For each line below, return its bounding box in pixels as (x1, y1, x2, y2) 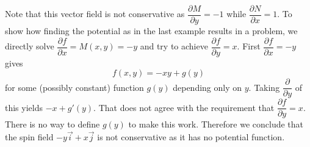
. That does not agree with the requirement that (93, 101, 275, 113)
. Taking (248, 81, 280, 93)
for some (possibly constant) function (5, 81, 144, 93)
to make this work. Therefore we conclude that (128, 118, 303, 131)
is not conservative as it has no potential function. (97, 131, 285, 143)
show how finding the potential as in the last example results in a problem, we (5, 24, 298, 37)
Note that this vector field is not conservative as (5, 7, 185, 20)
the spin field (5, 131, 54, 143)
